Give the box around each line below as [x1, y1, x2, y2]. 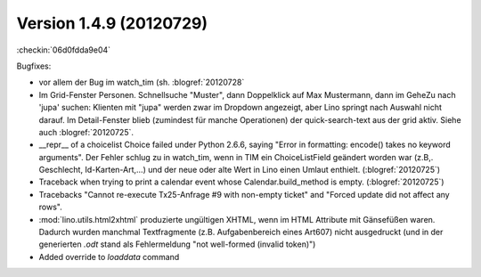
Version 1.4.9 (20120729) [16, 13, 208, 33]
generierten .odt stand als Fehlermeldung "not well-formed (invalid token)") [38, 239, 316, 249]
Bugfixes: [16, 61, 52, 71]
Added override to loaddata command [38, 251, 180, 262]
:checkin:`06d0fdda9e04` [16, 45, 111, 55]
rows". [38, 201, 62, 213]
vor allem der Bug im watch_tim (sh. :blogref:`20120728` [38, 77, 245, 88]
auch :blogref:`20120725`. [38, 126, 134, 137]
